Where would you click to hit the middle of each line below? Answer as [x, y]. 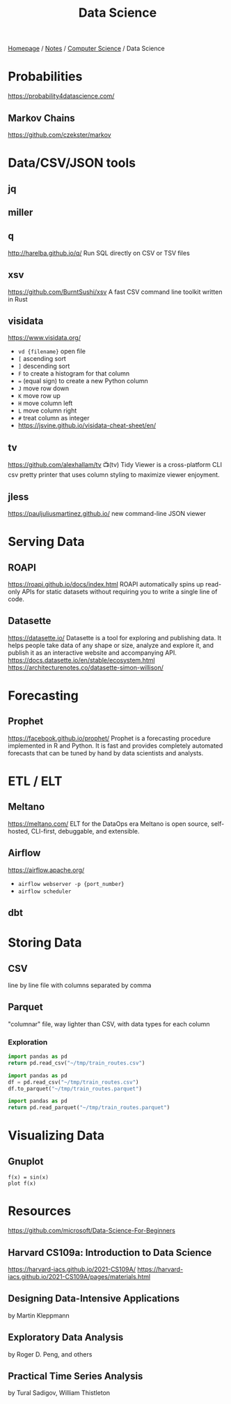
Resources [40, 1211]
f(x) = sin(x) [29, 1178]
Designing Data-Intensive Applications [94, 1299]
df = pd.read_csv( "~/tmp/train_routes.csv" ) [73, 1082]
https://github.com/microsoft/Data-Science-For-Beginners [92, 1231]
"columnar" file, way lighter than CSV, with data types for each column [109, 1024]
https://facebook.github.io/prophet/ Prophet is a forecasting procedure [109, 738]
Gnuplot [26, 1161]
